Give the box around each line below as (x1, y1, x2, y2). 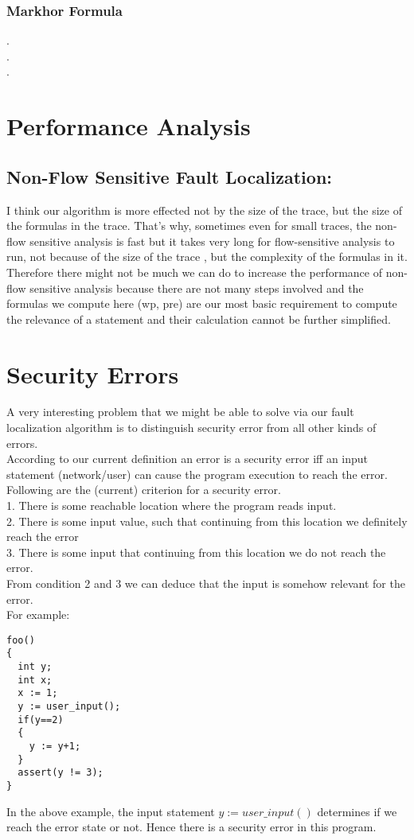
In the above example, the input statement (6, 803, 215, 819)
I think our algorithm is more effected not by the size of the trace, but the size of (6, 201, 402, 218)
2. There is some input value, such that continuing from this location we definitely (6, 512, 408, 529)
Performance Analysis (6, 110, 251, 142)
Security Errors (6, 357, 179, 390)
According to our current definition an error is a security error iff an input (6, 450, 369, 467)
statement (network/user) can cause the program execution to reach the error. (6, 465, 388, 482)
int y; (18, 661, 53, 673)
